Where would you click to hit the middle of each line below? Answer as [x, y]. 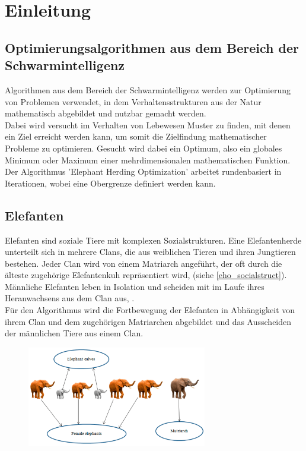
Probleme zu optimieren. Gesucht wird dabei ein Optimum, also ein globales [144, 148]
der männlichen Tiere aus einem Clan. [74, 333]
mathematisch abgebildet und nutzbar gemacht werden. [106, 113]
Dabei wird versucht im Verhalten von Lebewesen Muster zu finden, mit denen [148, 124]
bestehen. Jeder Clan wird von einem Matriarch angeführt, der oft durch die [144, 263]
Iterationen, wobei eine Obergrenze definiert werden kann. [110, 183]
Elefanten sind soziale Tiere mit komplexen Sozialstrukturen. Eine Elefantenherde [153, 240]
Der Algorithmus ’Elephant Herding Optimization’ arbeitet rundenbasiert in [143, 171]
